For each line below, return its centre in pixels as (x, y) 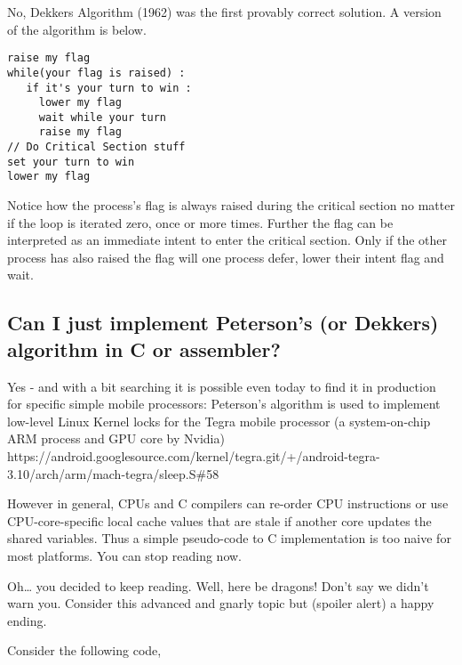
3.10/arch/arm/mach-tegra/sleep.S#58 (113, 473)
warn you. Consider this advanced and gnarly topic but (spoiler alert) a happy (221, 603)
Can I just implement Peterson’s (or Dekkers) (223, 323)
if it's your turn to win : (109, 88)
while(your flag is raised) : (96, 73)
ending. (27, 620)
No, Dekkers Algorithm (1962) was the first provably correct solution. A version (224, 12)
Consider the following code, (84, 650)
